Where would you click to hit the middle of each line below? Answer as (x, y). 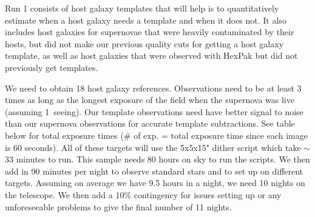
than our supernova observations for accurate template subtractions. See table (150, 123)
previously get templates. (52, 67)
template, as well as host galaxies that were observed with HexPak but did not (151, 55)
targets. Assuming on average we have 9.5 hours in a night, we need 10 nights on (155, 183)
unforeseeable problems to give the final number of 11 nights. (118, 206)
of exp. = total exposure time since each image (221, 135)
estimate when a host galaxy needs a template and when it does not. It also (146, 20)
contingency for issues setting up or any (208, 194)
